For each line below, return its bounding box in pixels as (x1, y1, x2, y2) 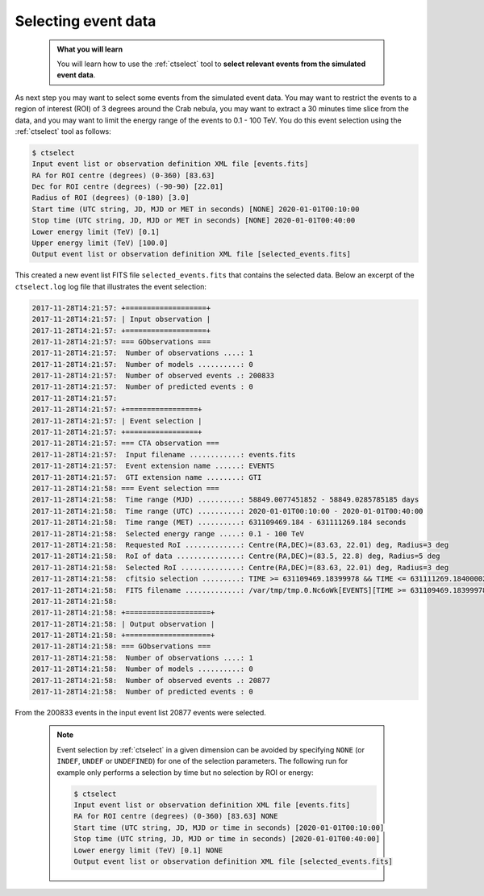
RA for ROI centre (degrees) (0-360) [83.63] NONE (73, 811, 278, 821)
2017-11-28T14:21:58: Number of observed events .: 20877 (31, 676, 270, 685)
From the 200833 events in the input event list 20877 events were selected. (15, 708, 266, 718)
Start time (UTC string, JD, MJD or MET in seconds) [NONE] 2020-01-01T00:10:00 (31, 204, 360, 214)
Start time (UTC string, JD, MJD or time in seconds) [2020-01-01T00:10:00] (73, 823, 385, 832)
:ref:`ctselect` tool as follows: (15, 126, 112, 136)
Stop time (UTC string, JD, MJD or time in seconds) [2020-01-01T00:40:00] (73, 835, 381, 844)
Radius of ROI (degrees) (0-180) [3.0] (31, 194, 190, 202)
